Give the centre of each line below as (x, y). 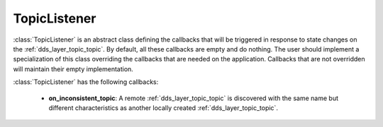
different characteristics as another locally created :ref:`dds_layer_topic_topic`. (163, 108)
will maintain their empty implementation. (73, 69)
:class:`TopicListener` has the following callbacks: (86, 82)
